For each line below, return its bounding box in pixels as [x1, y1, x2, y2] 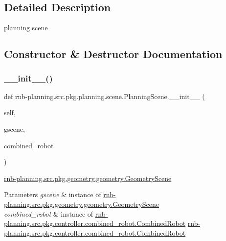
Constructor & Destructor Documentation [4, 46, 223, 61]
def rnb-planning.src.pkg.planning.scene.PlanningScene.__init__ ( [4, 91, 205, 101]
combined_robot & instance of [4, 208, 93, 219]
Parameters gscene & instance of [4, 189, 101, 200]
